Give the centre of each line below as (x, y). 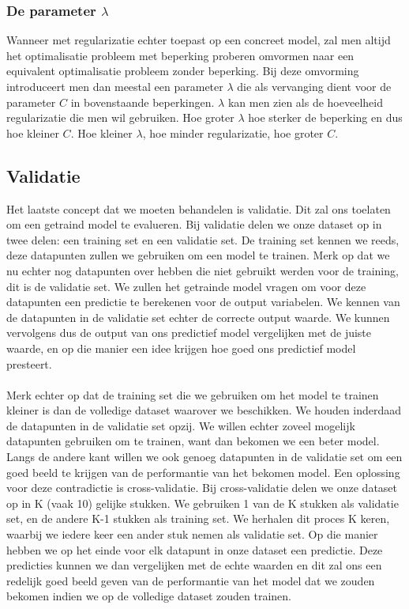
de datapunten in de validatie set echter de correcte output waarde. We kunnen (198, 317)
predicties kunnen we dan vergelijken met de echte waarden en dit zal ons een (194, 565)
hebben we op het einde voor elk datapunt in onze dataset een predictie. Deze (195, 549)
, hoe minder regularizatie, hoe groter (233, 132)
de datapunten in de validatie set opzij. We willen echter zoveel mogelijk (181, 425)
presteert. (29, 363)
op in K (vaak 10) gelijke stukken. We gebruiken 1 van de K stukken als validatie (203, 503)
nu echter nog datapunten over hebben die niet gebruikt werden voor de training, (203, 270)
